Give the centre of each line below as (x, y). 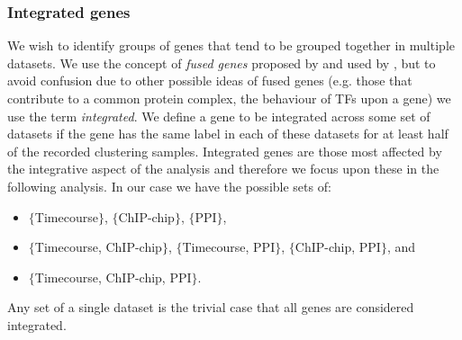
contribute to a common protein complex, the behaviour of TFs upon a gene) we (229, 98)
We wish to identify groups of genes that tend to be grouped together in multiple (231, 45)
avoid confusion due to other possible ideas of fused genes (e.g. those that (210, 81)
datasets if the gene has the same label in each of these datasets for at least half (228, 134)
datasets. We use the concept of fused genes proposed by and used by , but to (222, 63)
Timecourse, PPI (229, 247)
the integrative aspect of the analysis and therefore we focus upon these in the (223, 169)
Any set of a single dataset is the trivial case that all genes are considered (211, 307)
